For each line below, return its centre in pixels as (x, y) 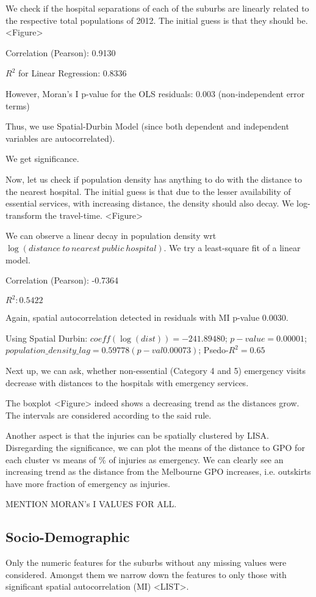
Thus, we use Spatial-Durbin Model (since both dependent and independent (147, 126)
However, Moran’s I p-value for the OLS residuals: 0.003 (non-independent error (155, 93)
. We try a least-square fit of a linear (232, 247)
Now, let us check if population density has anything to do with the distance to (154, 179)
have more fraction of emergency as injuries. (88, 483)
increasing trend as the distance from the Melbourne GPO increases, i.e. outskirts (158, 471)
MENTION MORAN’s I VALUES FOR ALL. (91, 504)
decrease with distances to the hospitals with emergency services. (127, 382)
